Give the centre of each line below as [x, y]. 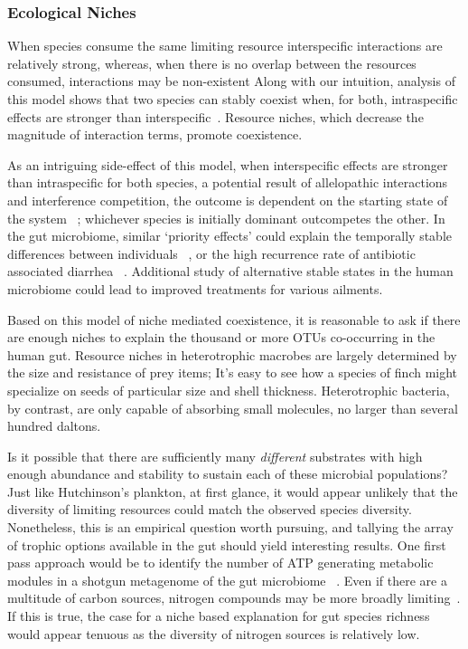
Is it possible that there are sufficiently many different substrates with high [215, 456]
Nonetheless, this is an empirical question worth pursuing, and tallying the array [230, 527]
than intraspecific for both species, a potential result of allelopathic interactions [228, 182]
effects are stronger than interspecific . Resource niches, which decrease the [215, 116]
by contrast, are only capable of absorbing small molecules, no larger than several [233, 408]
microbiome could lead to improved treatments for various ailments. [195, 288]
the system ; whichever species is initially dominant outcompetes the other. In [226, 218]
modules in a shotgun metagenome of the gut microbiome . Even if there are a [227, 580]
